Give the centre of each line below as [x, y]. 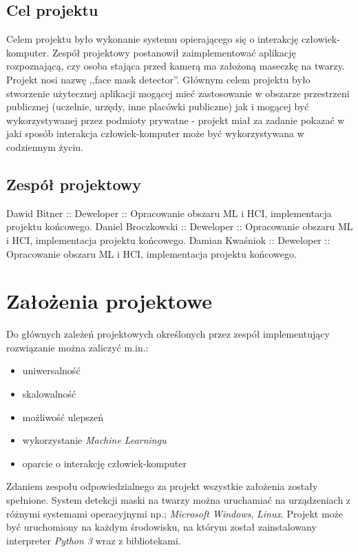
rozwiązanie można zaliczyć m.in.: [77, 347]
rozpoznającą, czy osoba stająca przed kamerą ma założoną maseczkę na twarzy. [176, 66]
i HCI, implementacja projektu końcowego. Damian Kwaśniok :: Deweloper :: [168, 239]
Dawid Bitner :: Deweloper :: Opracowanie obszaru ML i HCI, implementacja [169, 213]
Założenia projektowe [109, 301]
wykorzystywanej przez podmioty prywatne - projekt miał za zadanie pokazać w [176, 120]
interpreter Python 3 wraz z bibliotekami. [94, 540]
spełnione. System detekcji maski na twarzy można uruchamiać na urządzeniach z [179, 500]
